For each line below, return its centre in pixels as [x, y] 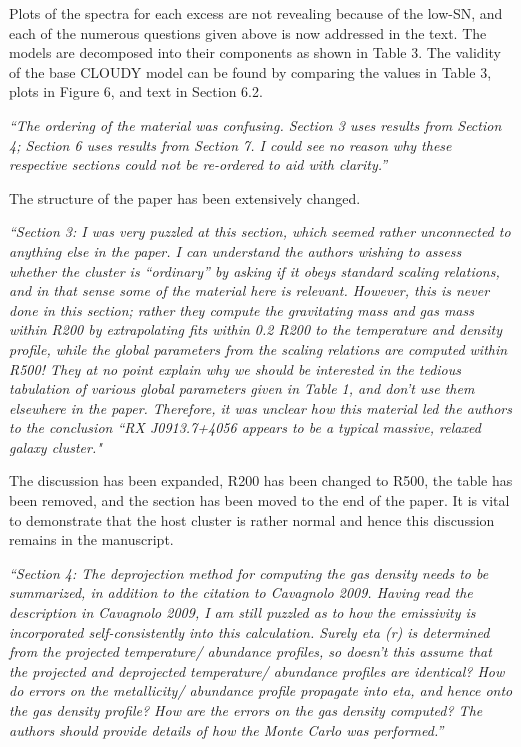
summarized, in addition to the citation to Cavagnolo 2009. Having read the [241, 592]
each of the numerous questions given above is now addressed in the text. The [248, 32]
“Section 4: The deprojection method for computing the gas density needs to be [249, 572]
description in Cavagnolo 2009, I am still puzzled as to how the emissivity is [242, 612]
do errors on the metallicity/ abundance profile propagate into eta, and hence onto [261, 690]
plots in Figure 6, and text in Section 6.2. [136, 91]
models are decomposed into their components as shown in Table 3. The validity [255, 52]
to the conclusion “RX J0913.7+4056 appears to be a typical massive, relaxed [245, 427]
